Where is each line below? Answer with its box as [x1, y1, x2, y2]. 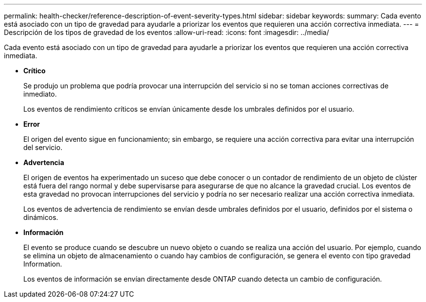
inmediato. [23, 90, 57, 98]
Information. [23, 260, 62, 268]
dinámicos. [23, 213, 58, 221]
